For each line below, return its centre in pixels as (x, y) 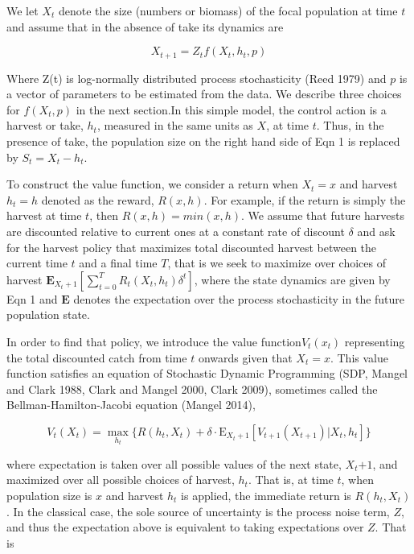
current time (37, 263)
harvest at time (44, 215)
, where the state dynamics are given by (292, 279)
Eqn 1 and (32, 298)
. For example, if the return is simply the (305, 199)
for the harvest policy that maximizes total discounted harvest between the (192, 247)
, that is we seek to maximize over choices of (277, 263)
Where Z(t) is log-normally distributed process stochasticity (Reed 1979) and (197, 78)
